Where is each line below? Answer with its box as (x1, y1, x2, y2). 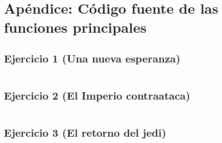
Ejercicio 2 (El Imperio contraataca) (4, 88, 190, 103)
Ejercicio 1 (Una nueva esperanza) (4, 50, 181, 65)
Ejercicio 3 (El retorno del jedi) (4, 125, 166, 140)
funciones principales (4, 17, 147, 37)
